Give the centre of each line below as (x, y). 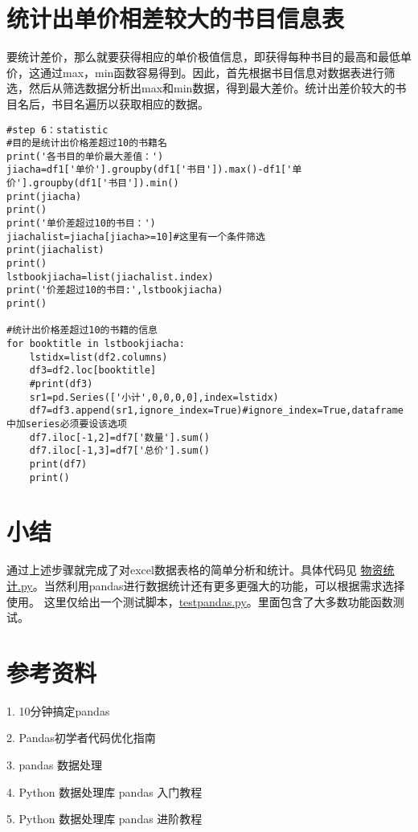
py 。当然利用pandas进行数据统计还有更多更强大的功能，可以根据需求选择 (213, 585)
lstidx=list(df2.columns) (98, 357)
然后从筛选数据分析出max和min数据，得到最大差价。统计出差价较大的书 (217, 88)
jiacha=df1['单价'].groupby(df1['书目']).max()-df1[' (150, 170)
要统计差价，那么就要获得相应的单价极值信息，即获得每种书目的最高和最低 (203, 57)
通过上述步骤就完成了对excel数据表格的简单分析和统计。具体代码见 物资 (195, 570)
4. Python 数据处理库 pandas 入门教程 (104, 791)
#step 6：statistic (57, 130)
